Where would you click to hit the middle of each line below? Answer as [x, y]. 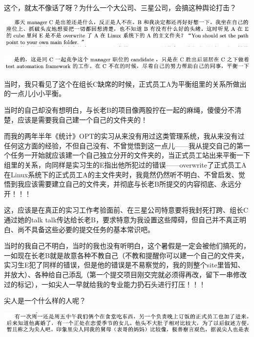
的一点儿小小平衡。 [35, 93]
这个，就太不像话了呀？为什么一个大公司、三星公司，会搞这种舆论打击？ [120, 7]
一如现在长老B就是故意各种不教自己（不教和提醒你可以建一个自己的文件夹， [126, 255]
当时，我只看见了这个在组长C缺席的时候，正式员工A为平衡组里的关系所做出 [125, 84]
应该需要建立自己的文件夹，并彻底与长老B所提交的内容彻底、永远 [129, 184]
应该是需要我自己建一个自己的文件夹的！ [82, 119]
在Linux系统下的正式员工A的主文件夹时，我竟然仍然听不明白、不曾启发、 [121, 174]
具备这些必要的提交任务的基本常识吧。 [93, 229]
